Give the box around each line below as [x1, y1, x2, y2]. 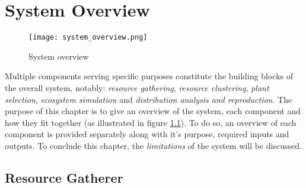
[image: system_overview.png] [28, 33, 148, 42]
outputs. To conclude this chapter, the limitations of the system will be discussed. [5, 139, 302, 151]
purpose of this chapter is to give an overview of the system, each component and [5, 105, 301, 117]
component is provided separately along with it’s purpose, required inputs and [5, 128, 289, 140]
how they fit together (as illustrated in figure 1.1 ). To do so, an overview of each [5, 116, 297, 128]
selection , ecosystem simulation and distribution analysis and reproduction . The [5, 93, 292, 105]
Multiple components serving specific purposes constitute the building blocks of [5, 70, 293, 82]
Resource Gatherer [5, 168, 123, 186]
